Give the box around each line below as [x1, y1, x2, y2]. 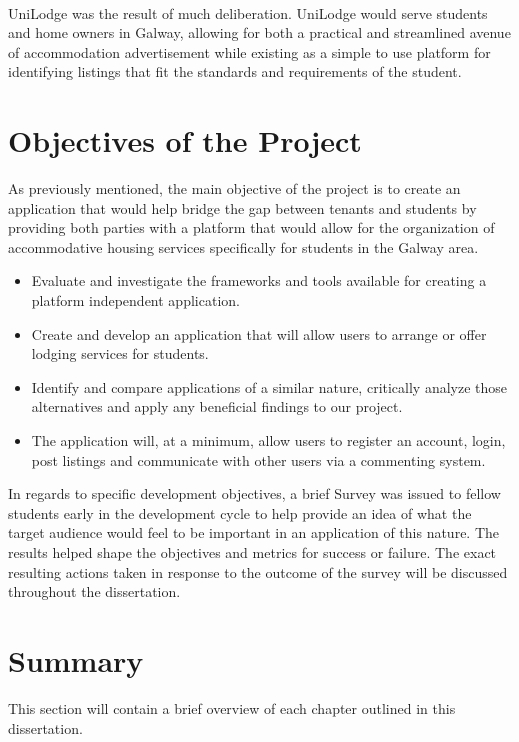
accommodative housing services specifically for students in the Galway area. [8, 236, 479, 257]
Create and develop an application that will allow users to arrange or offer [31, 323, 487, 344]
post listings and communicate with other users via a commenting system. [31, 449, 486, 470]
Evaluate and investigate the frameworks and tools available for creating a [31, 270, 487, 291]
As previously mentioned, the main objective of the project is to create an [8, 178, 461, 199]
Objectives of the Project [8, 120, 362, 161]
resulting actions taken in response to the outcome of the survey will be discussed [8, 561, 508, 582]
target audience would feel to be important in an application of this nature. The [8, 522, 500, 543]
